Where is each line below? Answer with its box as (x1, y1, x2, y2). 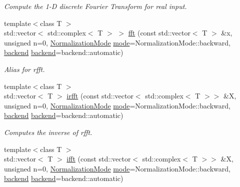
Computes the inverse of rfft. (4, 126, 92, 137)
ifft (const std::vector (66, 153, 131, 164)
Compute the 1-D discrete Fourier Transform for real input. (4, 1, 187, 11)
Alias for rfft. (4, 63, 45, 74)
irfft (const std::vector (66, 90, 133, 101)
